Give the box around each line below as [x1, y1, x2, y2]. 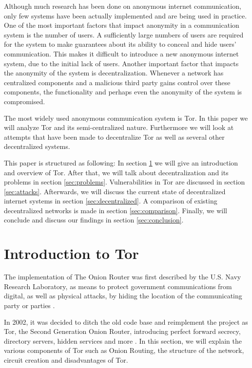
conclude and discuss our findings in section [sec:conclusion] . [4, 215, 184, 225]
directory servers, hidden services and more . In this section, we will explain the [4, 335, 242, 346]
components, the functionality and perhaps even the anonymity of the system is [4, 87, 242, 97]
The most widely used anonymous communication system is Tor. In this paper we [4, 112, 248, 123]
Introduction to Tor [4, 243, 139, 263]
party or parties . [4, 300, 55, 310]
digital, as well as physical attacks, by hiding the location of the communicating [4, 291, 242, 301]
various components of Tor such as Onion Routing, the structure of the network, [4, 345, 244, 355]
